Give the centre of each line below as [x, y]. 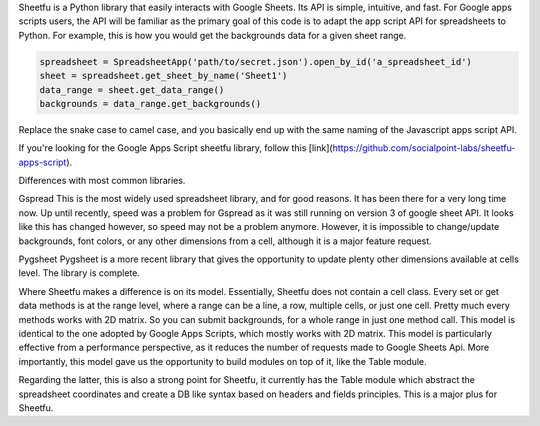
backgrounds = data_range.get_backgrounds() [150, 103]
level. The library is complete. [79, 273]
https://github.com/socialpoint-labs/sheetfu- [424, 148]
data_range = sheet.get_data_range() [132, 89]
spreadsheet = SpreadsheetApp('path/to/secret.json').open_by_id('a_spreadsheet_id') [255, 61]
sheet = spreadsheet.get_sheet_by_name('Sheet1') [163, 76]
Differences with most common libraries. [102, 181]
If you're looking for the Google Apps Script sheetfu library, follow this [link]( [176, 148]
